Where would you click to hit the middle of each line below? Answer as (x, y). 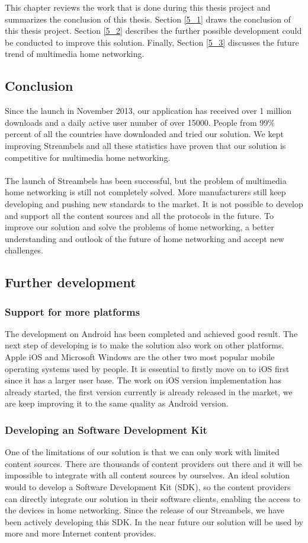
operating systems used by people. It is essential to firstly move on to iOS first (147, 368)
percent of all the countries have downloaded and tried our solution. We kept (144, 134)
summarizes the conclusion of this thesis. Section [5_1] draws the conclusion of (148, 19)
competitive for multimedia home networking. (88, 157)
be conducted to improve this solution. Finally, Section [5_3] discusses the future (152, 42)
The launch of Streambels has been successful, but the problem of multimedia (146, 180)
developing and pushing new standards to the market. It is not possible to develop (154, 203)
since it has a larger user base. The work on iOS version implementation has (143, 380)
